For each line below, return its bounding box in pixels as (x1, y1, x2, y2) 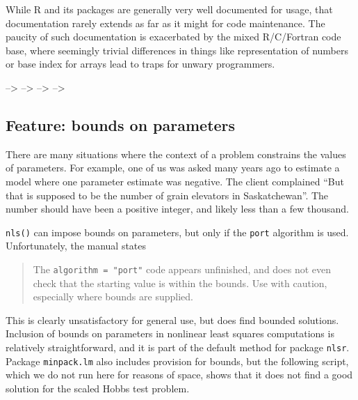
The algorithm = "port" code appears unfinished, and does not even (33, 261, 332, 276)
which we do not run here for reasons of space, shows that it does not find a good (6, 367, 353, 382)
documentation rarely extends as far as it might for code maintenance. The (6, 15, 325, 30)
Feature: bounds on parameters (6, 114, 236, 135)
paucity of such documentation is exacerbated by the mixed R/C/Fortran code (6, 29, 341, 44)
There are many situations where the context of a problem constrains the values (6, 146, 346, 161)
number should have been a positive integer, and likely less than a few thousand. (6, 201, 349, 216)
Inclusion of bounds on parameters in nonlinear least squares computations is (6, 326, 334, 341)
